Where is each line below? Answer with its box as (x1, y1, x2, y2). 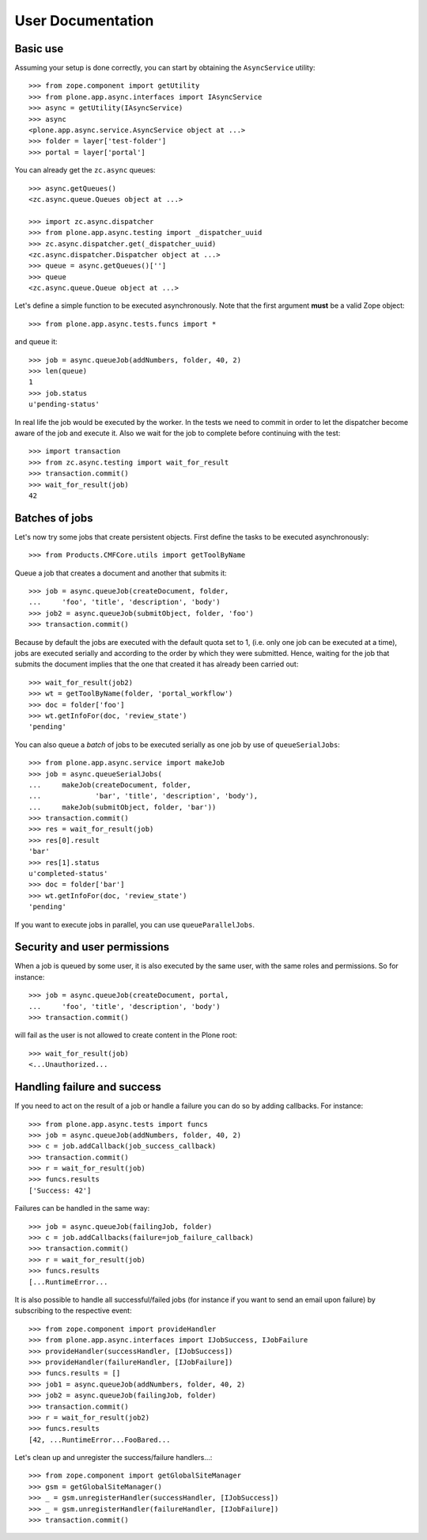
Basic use (14, 42, 64, 55)
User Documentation (14, 12, 154, 29)
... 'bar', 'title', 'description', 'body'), (28, 791, 259, 801)
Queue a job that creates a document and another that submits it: (14, 568, 227, 578)
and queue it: (14, 337, 59, 347)
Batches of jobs (14, 511, 94, 525)
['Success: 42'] (28, 1185, 92, 1195)
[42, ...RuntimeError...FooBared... (28, 1435, 171, 1444)
